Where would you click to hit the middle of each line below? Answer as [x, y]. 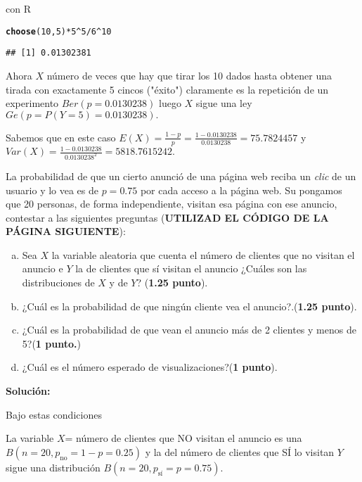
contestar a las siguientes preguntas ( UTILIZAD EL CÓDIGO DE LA [167, 217]
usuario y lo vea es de [52, 190]
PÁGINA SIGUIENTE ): [66, 231]
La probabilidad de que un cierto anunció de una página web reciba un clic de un [181, 176]
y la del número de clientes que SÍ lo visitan [240, 451]
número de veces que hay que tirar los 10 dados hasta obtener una [189, 75]
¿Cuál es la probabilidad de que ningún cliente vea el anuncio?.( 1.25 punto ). [189, 306]
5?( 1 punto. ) [51, 343]
